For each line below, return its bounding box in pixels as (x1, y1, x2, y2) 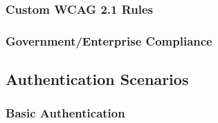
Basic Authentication (6, 104, 125, 122)
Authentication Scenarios (6, 68, 189, 90)
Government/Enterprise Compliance (6, 32, 212, 49)
